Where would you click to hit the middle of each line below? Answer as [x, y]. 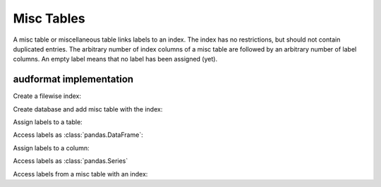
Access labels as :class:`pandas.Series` [71, 161]
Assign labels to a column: [51, 147]
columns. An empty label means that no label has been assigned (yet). [115, 59]
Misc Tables [49, 18]
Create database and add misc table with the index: [88, 109]
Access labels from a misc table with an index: [80, 174]
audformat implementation [73, 79]
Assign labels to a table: [48, 122]
